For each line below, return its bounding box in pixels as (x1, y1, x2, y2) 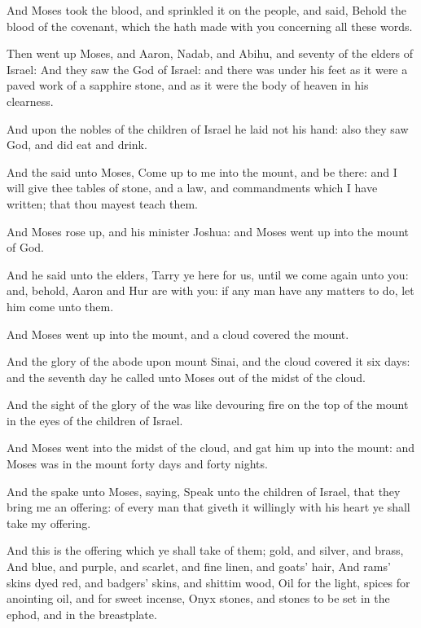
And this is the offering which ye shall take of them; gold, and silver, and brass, (7, 542, 404, 559)
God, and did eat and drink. (7, 136, 147, 153)
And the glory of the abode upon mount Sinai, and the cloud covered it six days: (7, 353, 410, 370)
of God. (7, 239, 45, 256)
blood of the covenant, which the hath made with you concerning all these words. (7, 17, 413, 34)
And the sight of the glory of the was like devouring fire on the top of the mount (7, 396, 409, 413)
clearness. (7, 92, 54, 109)
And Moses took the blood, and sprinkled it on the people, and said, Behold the (7, 2, 406, 18)
